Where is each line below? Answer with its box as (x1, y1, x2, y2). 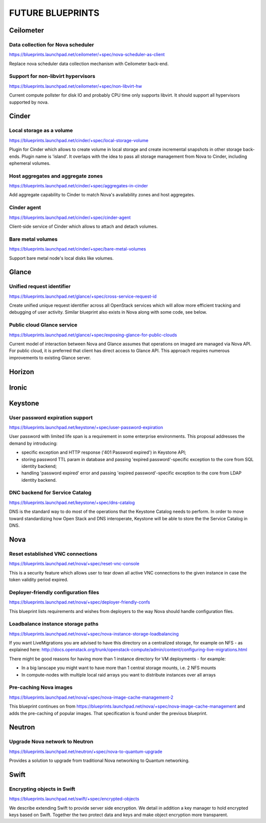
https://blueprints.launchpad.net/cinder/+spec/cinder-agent (9, 215, 131, 220)
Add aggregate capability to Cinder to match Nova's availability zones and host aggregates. (9, 192, 195, 198)
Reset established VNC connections (9, 550, 98, 557)
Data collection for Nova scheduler (9, 41, 95, 48)
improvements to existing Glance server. (9, 355, 91, 360)
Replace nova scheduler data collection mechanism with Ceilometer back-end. (9, 61, 169, 67)
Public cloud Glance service (9, 322, 78, 328)
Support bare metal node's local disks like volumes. (9, 255, 114, 261)
